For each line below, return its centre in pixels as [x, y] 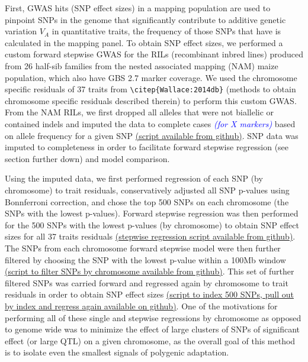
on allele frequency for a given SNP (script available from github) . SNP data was [152, 135]
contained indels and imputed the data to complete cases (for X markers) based [150, 124]
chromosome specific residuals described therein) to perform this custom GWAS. [151, 100]
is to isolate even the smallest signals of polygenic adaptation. [117, 352]
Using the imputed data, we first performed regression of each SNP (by [134, 178]
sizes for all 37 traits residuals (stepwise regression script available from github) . [150, 236]
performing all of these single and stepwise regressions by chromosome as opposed [153, 317]
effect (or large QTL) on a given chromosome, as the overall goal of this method [150, 340]
